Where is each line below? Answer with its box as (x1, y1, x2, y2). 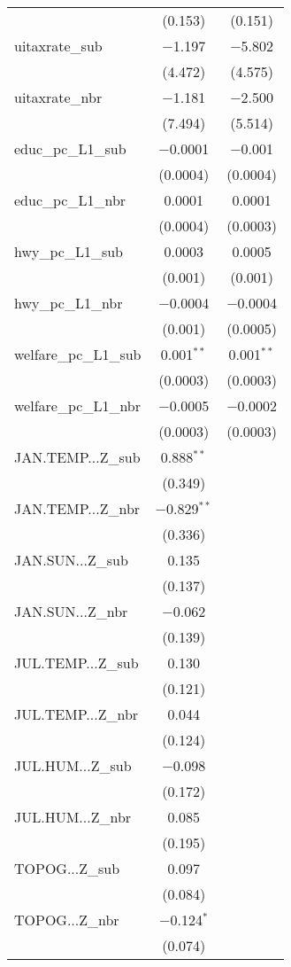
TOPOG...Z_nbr (14, 909, 119, 930)
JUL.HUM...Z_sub (14, 755, 132, 776)
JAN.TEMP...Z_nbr (14, 498, 141, 519)
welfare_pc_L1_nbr (14, 395, 141, 416)
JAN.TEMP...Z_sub (14, 447, 141, 467)
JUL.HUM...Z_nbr (14, 807, 132, 827)
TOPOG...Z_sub (14, 858, 120, 878)
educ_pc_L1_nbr (14, 190, 126, 210)
